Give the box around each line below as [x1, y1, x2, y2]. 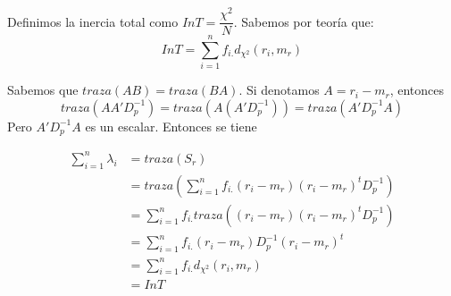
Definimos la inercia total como [7, 12, 179, 30]
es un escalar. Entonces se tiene [85, 116, 257, 135]
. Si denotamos [238, 80, 320, 99]
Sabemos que [7, 80, 79, 99]
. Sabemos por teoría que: [233, 12, 374, 30]
